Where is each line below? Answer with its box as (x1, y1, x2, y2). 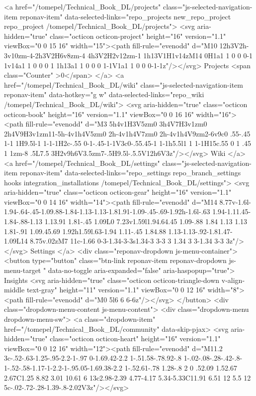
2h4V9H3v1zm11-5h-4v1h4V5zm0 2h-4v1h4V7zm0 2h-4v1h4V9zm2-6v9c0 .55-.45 (4, 128, 251, 138)
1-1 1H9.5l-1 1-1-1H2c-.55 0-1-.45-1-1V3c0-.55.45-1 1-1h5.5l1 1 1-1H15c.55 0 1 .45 (4, 138, 251, 148)
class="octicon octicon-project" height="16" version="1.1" (50, 30, 226, 41)
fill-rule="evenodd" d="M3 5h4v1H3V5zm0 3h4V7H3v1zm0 (25, 119, 207, 129)
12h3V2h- (219, 40, 249, 51)
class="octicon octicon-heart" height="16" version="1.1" (50, 333, 221, 344)
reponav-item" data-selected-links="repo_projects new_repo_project (19, 11, 231, 21)
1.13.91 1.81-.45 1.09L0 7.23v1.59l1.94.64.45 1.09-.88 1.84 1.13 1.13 (44, 216, 248, 227)
